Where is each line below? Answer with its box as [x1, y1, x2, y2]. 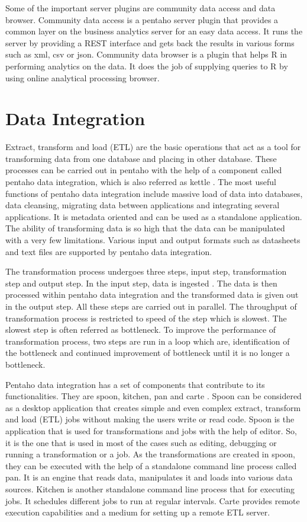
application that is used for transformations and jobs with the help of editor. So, [5, 424, 297, 437]
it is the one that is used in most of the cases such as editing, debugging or [5, 436, 277, 448]
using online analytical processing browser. [5, 71, 160, 84]
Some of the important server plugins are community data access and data [5, 2, 276, 14]
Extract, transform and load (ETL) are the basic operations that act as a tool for [5, 141, 301, 153]
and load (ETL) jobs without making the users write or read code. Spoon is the [5, 413, 295, 425]
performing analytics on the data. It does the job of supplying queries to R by [5, 59, 288, 72]
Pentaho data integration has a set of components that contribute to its [5, 378, 265, 390]
